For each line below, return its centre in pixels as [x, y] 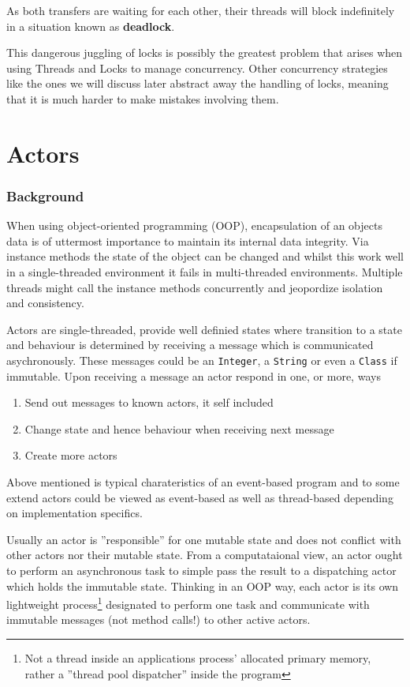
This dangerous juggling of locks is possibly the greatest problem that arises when [205, 53]
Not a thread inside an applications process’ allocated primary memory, [198, 657]
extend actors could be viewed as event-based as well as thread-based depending [200, 497]
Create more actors [71, 455]
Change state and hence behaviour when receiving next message [179, 428]
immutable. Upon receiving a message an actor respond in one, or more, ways [194, 375]
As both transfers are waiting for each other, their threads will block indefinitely [201, 10]
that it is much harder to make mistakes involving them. [143, 98]
